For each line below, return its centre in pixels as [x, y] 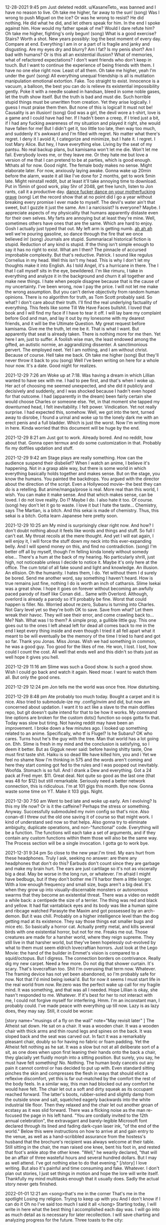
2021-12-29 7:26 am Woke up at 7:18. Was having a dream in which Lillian [80, 375]
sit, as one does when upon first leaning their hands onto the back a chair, [81, 1052]
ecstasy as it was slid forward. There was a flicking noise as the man [75, 1110]
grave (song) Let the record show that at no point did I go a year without [79, 197]
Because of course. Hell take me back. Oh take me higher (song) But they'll [82, 355]
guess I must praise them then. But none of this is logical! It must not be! [79, 107]
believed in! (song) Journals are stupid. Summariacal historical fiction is [78, 239]
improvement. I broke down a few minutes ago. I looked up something [76, 728]
